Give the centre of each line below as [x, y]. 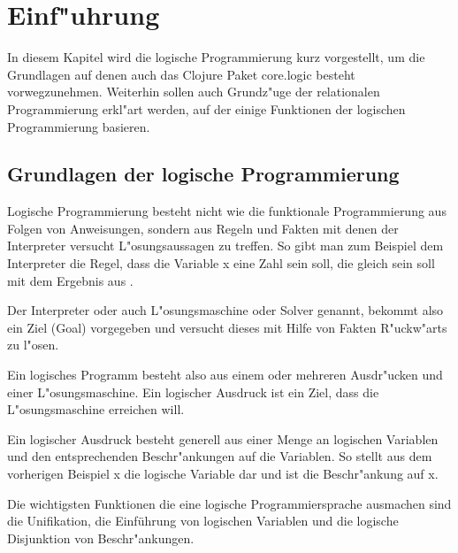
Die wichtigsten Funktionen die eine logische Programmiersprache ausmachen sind [229, 503]
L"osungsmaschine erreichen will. [96, 409]
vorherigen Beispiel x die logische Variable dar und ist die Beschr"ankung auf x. [223, 474]
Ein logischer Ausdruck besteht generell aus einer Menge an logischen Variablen [223, 438]
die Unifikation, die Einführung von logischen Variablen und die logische [203, 521]
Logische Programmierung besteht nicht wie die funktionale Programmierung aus [227, 211]
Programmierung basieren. [79, 126]
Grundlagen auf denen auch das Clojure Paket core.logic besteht [181, 74]
